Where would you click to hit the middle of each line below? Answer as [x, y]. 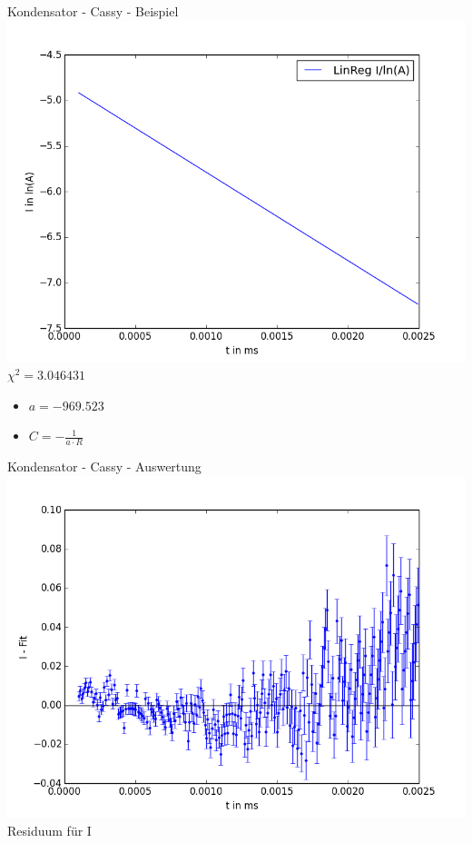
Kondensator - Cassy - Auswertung [104, 466]
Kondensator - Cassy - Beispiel [93, 11]
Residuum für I [49, 830]
